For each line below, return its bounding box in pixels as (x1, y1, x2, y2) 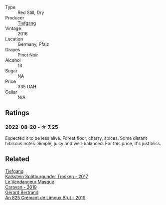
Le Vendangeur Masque (5, 179, 55, 185)
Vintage (5, 25, 21, 31)
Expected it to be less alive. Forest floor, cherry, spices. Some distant (5, 135, 147, 141)
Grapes (5, 47, 20, 52)
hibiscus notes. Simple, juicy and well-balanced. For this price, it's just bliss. (5, 140, 162, 146)
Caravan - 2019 (5, 184, 37, 190)
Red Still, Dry (17, 9, 44, 15)
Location (5, 36, 23, 42)
